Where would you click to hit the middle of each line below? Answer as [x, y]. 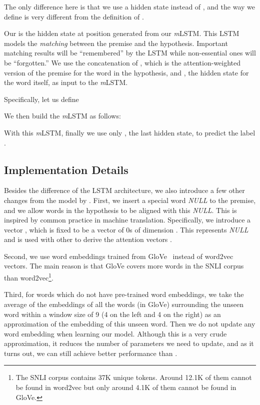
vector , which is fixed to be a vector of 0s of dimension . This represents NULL [126, 229]
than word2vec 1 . [29, 277]
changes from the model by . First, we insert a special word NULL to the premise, [130, 200]
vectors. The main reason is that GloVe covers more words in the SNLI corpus [124, 266]
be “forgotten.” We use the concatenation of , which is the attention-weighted [122, 62]
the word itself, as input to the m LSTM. [66, 82]
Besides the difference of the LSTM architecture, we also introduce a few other [124, 190]
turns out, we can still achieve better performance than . [91, 353]
